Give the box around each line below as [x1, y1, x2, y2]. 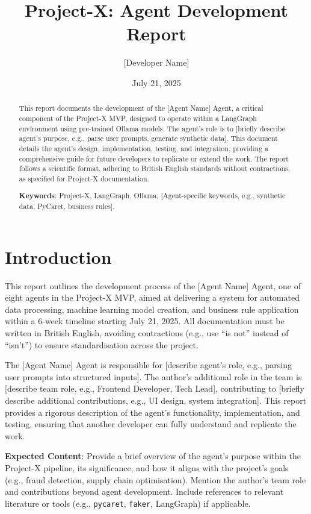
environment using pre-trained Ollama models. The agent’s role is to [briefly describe [19, 123, 285, 133]
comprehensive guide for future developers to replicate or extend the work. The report [19, 153, 289, 163]
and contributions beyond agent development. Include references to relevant [5, 485, 284, 498]
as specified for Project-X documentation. [19, 173, 149, 183]
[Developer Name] [123, 56, 189, 69]
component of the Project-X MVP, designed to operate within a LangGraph [19, 113, 257, 123]
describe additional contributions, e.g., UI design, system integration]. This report [5, 394, 307, 407]
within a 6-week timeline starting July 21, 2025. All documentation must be [5, 315, 285, 327]
